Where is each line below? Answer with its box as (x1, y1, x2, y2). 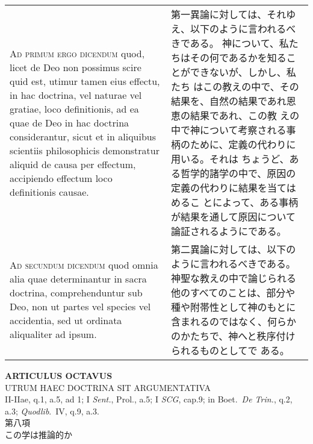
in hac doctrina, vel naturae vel (10, 87, 142, 102)
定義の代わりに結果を (170, 181, 267, 195)
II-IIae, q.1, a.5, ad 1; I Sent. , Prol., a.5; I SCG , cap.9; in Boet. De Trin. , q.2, (5, 393, 293, 405)
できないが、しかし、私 (190, 65, 296, 79)
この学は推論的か (5, 428, 72, 440)
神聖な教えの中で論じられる (170, 271, 296, 285)
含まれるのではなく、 (170, 314, 267, 328)
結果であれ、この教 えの (190, 108, 300, 122)
